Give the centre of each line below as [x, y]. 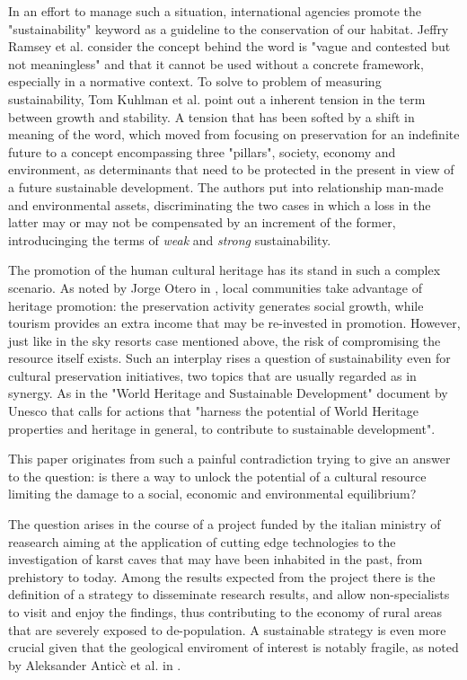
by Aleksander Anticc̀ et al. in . [95, 664]
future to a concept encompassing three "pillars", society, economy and [202, 151]
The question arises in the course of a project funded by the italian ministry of [225, 524]
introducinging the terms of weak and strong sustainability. [170, 239]
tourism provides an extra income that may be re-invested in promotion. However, [234, 323]
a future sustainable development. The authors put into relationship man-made [226, 186]
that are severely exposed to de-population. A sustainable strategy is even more [227, 629]
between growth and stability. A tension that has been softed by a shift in [211, 116]
